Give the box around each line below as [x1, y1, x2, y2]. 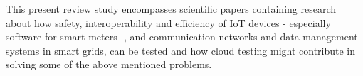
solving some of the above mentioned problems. [6, 57, 212, 72]
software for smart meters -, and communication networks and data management [6, 29, 358, 44]
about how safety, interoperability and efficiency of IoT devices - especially [6, 15, 331, 30]
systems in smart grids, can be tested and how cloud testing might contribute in [6, 43, 356, 58]
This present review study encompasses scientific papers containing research [6, 1, 337, 16]
